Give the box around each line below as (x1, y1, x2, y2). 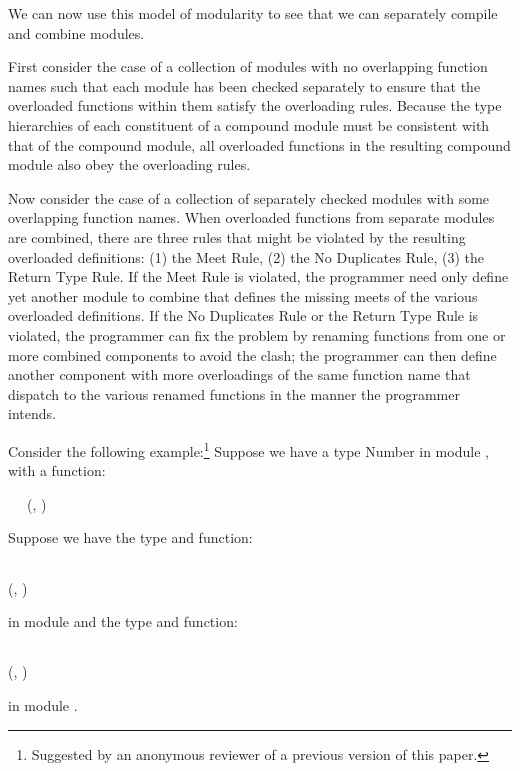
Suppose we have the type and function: (8, 527, 253, 548)
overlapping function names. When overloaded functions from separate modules (8, 207, 495, 228)
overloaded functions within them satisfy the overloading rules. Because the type (8, 95, 502, 116)
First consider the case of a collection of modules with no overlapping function (8, 56, 488, 77)
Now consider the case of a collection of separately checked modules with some (8, 187, 490, 208)
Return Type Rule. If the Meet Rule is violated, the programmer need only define (8, 266, 509, 287)
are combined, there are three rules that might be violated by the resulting (8, 226, 466, 247)
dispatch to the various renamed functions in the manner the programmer (8, 383, 460, 404)
